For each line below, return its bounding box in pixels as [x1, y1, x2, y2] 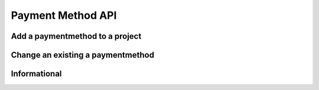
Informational [11, 69, 62, 79]
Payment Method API [11, 9, 117, 22]
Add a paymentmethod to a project [11, 31, 142, 41]
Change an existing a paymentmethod [11, 50, 155, 60]
